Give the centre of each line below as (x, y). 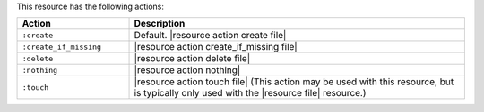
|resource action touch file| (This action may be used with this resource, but (294, 82)
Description (160, 24)
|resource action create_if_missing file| (216, 47)
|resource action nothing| (187, 70)
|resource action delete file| (192, 59)
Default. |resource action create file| (210, 36)
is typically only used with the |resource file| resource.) (250, 93)
